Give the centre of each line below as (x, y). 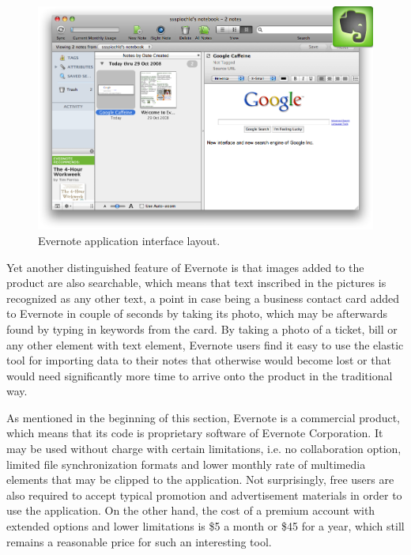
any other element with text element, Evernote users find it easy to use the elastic (205, 344)
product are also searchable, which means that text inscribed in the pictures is (196, 283)
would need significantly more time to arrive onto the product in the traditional (200, 375)
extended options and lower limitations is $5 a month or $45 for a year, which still (205, 526)
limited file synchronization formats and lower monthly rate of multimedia (186, 464)
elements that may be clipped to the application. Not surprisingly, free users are (200, 479)
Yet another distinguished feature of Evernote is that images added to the (185, 267)
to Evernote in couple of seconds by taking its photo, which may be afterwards (197, 313)
